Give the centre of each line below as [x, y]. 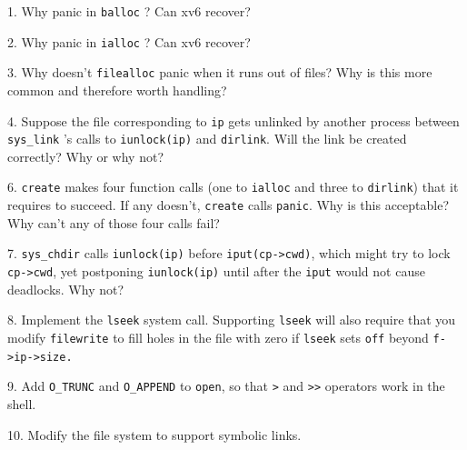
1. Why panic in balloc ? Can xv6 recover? [129, 11]
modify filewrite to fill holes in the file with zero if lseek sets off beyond [218, 337]
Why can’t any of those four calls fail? [114, 222]
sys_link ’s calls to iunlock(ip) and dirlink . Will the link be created [207, 139]
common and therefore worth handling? [117, 90]
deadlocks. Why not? [66, 289]
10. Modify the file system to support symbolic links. [154, 434]
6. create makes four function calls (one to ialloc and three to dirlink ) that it [233, 187]
